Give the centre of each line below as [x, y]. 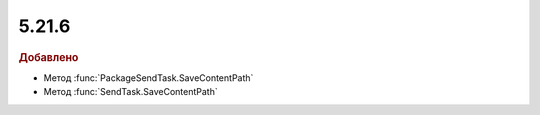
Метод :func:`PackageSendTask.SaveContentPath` [148, 77]
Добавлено [48, 57]
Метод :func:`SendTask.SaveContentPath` [131, 92]
